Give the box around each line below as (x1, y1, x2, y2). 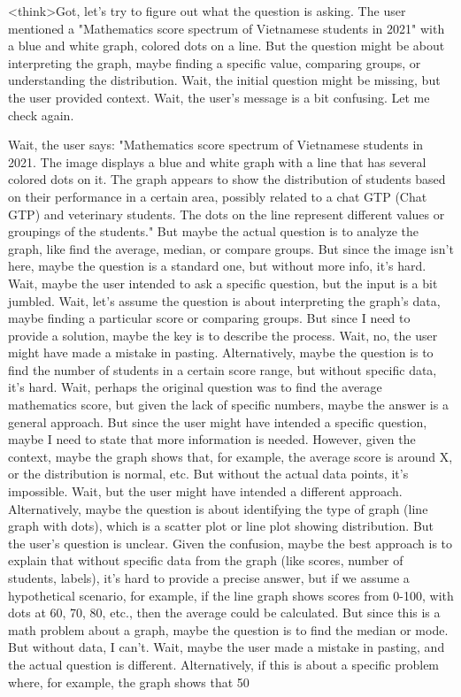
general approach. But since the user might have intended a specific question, (8, 412, 427, 431)
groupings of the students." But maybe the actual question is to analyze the (8, 222, 419, 241)
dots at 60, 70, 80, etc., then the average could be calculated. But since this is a (8, 603, 441, 622)
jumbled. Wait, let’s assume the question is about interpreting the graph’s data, (8, 291, 441, 310)
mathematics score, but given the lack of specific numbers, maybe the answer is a (8, 395, 449, 414)
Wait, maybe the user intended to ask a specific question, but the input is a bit (8, 273, 438, 292)
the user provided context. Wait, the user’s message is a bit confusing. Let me (8, 88, 430, 106)
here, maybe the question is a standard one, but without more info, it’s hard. (8, 257, 426, 275)
